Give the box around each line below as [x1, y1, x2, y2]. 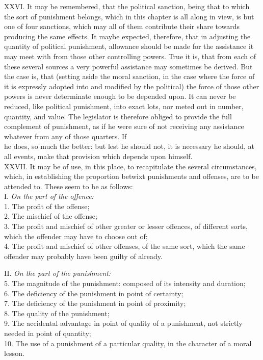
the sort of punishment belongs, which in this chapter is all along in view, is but [4, 11, 254, 21]
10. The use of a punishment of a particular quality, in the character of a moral [4, 338, 252, 348]
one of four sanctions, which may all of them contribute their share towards [4, 21, 240, 32]
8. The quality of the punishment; [4, 307, 110, 318]
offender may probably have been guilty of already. [4, 250, 163, 261]
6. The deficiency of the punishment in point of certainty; [4, 288, 183, 298]
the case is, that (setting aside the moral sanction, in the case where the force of [4, 71, 255, 82]
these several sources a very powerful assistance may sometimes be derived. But [4, 61, 253, 71]
